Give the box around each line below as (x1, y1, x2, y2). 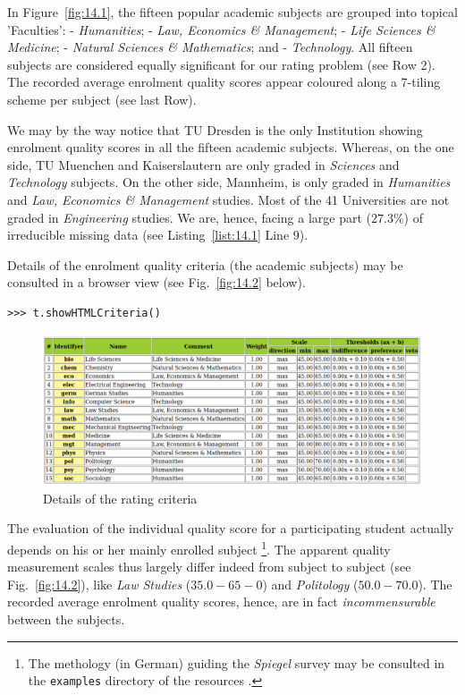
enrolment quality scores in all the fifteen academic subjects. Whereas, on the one (7, 138, 454, 157)
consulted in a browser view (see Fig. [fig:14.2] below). (7, 273, 306, 292)
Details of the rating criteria (43, 488, 198, 507)
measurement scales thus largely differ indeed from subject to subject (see (7, 557, 411, 576)
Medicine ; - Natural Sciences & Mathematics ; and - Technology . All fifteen (7, 38, 413, 56)
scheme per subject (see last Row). (7, 89, 197, 108)
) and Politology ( (262, 574, 359, 593)
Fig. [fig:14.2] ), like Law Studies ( (7, 574, 191, 593)
